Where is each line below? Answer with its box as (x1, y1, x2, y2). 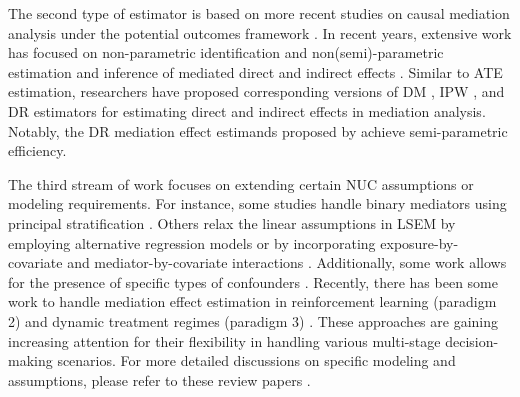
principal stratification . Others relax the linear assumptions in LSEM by (8, 212, 456, 233)
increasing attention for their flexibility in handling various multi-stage (8, 330, 441, 351)
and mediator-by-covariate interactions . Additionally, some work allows (67, 252, 507, 273)
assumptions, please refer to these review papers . (8, 369, 311, 390)
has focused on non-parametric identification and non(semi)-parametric (8, 42, 444, 63)
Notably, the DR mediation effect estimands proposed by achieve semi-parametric (8, 120, 508, 141)
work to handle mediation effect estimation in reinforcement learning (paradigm (8, 291, 497, 312)
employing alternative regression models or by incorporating (8, 232, 376, 253)
